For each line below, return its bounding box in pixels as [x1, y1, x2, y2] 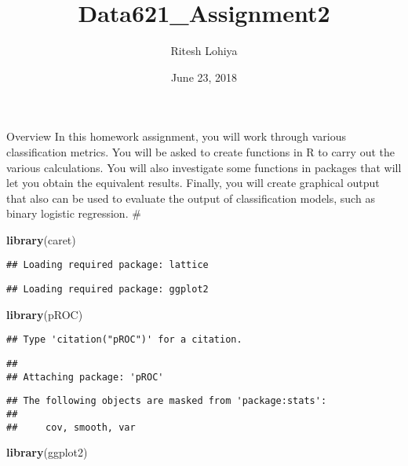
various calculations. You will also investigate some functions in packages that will [6, 159, 402, 175]
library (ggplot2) [6, 444, 88, 460]
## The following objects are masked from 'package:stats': [6, 395, 327, 407]
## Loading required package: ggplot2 [6, 284, 209, 295]
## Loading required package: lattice [6, 259, 209, 271]
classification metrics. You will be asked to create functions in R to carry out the [6, 143, 395, 160]
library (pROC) [6, 306, 83, 322]
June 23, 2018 [170, 68, 238, 85]
